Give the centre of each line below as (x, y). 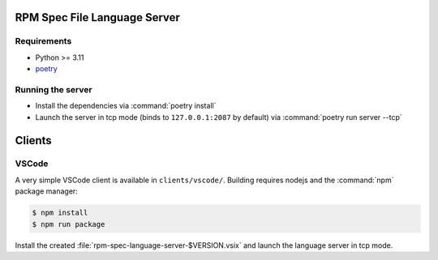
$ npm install (60, 213)
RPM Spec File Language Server (97, 17)
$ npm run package (69, 224)
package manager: (47, 191)
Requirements (43, 41)
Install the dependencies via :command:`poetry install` (126, 106)
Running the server (54, 89)
